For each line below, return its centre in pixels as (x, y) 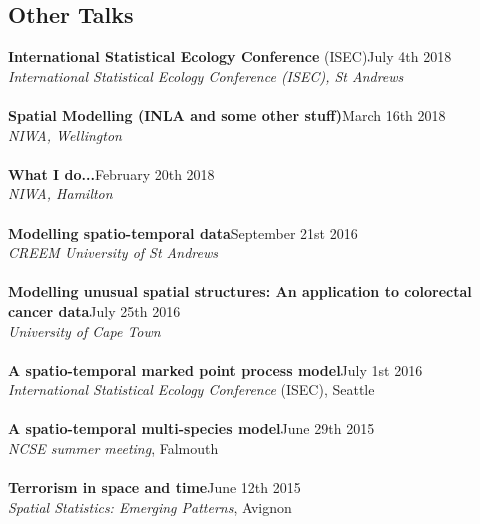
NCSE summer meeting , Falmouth (113, 448)
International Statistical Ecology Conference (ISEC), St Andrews (206, 75)
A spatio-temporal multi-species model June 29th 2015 (191, 428)
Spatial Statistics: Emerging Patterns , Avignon (150, 506)
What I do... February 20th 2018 (111, 173)
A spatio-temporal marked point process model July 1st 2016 (215, 369)
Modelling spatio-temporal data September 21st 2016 (183, 232)
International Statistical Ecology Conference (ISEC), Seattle (191, 389)
